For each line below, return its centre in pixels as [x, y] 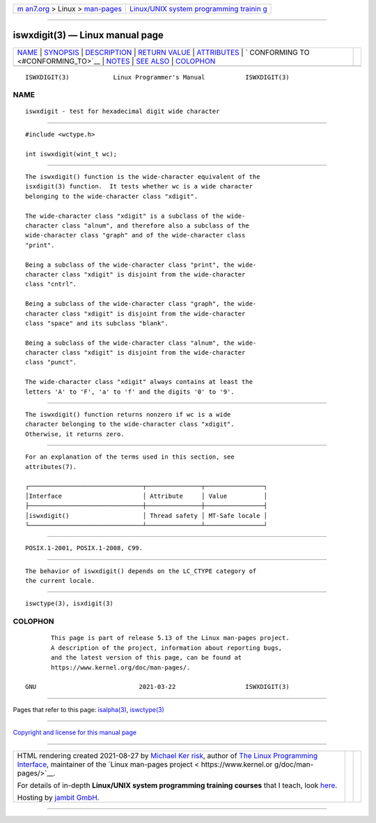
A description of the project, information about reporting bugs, [167, 648]
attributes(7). [51, 467]
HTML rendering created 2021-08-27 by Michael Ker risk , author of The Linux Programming [167, 755]
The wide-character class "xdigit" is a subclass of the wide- [135, 216]
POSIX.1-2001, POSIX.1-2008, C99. [84, 548]
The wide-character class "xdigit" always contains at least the [139, 382]
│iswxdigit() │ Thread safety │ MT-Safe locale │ [147, 516]
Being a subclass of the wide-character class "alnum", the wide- [141, 343]
